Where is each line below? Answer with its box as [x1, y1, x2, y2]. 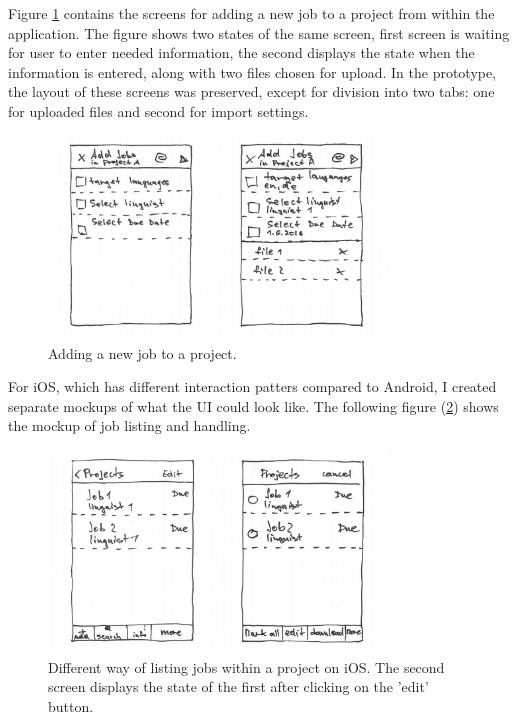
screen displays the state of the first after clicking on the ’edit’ [48, 676, 429, 697]
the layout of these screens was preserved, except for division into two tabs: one [8, 81, 495, 102]
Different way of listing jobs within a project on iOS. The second [48, 656, 445, 677]
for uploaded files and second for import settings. [8, 100, 309, 121]
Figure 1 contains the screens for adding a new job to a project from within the [8, 3, 495, 23]
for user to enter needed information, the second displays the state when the [8, 42, 475, 63]
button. [48, 696, 94, 717]
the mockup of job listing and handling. [8, 415, 251, 436]
